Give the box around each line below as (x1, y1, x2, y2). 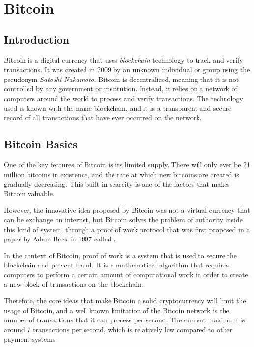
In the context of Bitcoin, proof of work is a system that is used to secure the (4, 250, 237, 260)
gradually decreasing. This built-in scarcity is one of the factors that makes (4, 179, 230, 189)
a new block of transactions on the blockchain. (4, 279, 143, 289)
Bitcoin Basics (4, 136, 78, 152)
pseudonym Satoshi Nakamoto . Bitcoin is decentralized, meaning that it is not (4, 74, 239, 84)
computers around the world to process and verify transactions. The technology (4, 93, 243, 103)
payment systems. (4, 334, 57, 344)
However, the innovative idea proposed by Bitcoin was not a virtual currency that (4, 205, 250, 215)
